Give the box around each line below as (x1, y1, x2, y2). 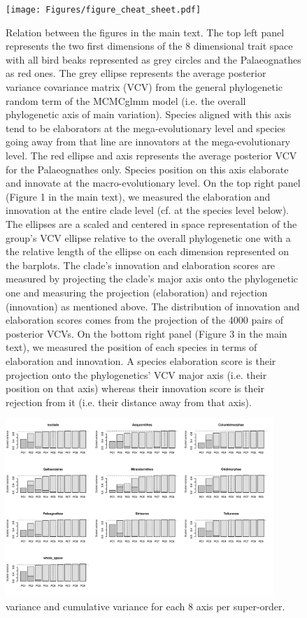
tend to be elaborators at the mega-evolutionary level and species (6, 120, 286, 135)
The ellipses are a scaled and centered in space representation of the (6, 216, 297, 231)
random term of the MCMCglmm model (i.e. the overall (6, 93, 246, 108)
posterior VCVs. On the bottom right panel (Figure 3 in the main (6, 326, 287, 340)
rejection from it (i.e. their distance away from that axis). (6, 394, 252, 409)
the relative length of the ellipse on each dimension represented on (6, 244, 290, 259)
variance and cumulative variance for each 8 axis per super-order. (6, 599, 285, 614)
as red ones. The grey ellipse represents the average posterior (6, 66, 266, 80)
